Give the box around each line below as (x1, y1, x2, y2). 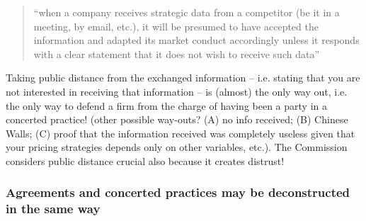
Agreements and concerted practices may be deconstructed (6, 183, 350, 201)
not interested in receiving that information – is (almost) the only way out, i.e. (6, 84, 348, 98)
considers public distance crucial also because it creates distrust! (6, 153, 285, 168)
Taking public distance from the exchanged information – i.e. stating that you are (6, 70, 360, 85)
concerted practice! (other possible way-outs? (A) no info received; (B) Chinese (6, 112, 348, 127)
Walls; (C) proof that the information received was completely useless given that (6, 125, 355, 140)
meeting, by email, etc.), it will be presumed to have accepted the (33, 18, 319, 33)
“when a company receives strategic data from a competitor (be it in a (33, 5, 340, 19)
